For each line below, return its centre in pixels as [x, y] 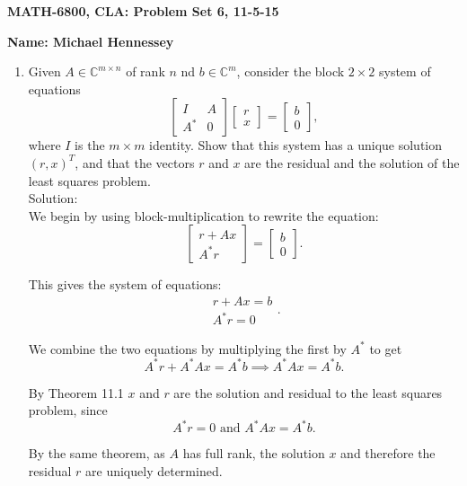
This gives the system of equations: [125, 284]
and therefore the [388, 453]
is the [90, 145]
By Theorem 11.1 [76, 392]
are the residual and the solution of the [352, 162]
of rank [145, 71]
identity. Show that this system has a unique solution [296, 145]
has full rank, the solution [254, 453]
